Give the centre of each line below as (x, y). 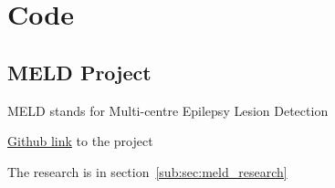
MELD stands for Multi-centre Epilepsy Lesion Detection (168, 110)
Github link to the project (80, 141)
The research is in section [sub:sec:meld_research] (147, 171)
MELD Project (79, 72)
